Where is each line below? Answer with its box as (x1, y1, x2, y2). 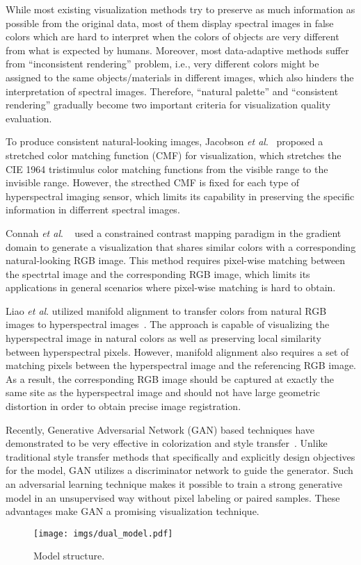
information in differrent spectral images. (6, 202, 180, 217)
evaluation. (6, 110, 52, 125)
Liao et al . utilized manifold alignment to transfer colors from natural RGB (6, 303, 327, 318)
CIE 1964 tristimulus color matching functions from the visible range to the (6, 161, 328, 176)
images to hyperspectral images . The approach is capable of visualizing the (6, 317, 330, 331)
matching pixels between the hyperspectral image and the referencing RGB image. (6, 358, 356, 372)
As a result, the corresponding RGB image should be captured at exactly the (6, 371, 334, 386)
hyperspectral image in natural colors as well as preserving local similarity (6, 331, 321, 345)
